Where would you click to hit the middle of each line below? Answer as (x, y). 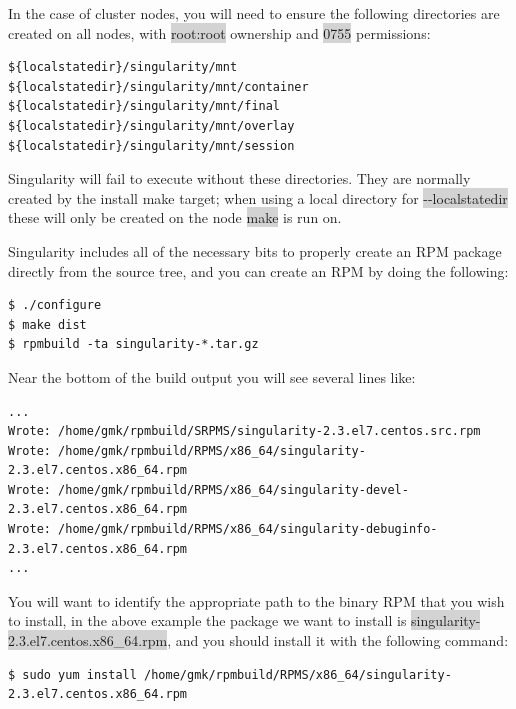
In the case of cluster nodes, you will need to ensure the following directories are (254, 13)
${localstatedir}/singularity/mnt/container (158, 86)
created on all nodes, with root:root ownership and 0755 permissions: (219, 32)
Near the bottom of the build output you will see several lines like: (212, 376)
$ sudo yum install (72, 674)
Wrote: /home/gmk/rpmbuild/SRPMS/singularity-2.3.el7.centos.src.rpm (244, 431)
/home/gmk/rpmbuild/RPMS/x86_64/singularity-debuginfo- (248, 529)
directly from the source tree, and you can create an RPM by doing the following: (258, 270)
